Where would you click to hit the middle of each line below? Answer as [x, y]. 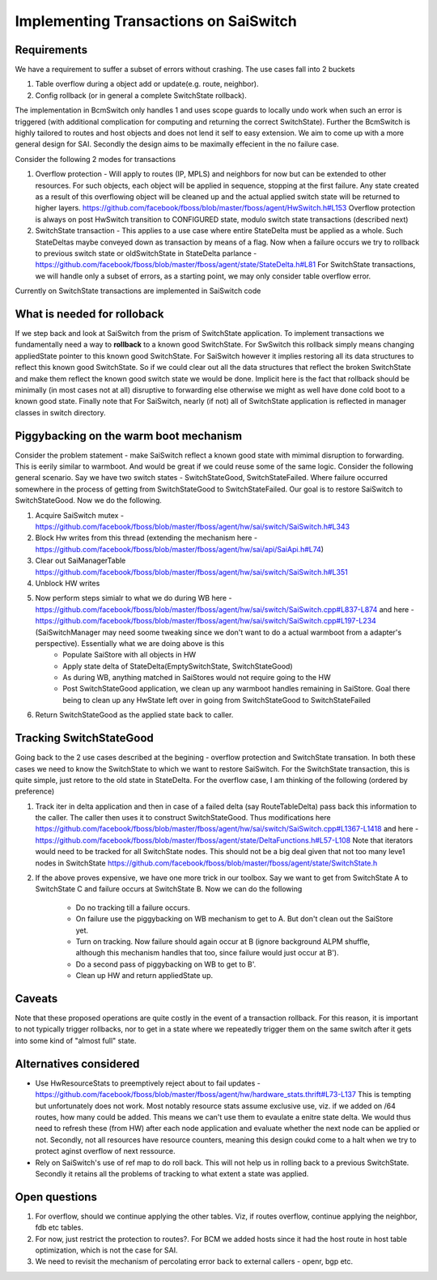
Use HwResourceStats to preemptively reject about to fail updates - [148, 1083]
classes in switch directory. [60, 412]
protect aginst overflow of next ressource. [105, 1151]
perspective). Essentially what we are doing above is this [130, 643]
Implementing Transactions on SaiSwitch [156, 21]
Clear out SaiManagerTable [81, 561]
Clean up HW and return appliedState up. [144, 976]
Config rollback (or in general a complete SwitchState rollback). [141, 95]
